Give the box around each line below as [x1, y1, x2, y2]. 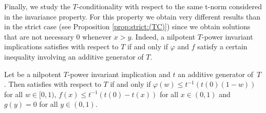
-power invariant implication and [67, 68, 170, 79]
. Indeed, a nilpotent [131, 31, 196, 42]
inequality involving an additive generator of [4, 51, 144, 62]
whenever [82, 31, 112, 42]
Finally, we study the [4, 1, 71, 11]
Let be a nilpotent [4, 68, 62, 79]
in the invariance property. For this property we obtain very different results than [4, 11, 260, 22]
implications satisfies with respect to [4, 41, 119, 52]
